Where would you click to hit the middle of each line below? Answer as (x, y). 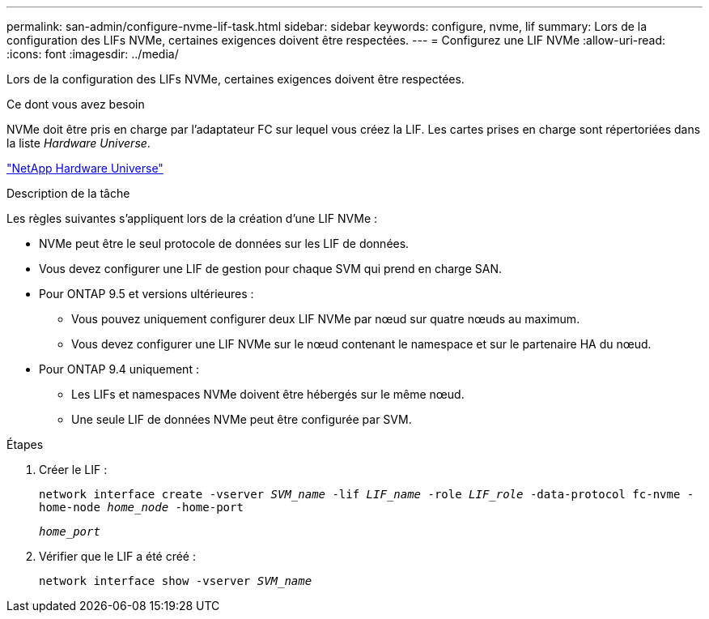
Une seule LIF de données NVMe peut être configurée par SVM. (242, 419)
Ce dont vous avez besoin (76, 104)
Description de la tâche (68, 193)
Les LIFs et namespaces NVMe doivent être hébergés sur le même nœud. (268, 394)
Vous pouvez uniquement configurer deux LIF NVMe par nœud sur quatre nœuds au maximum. (326, 319)
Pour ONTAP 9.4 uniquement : (119, 369)
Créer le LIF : (73, 470)
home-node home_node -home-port (141, 507)
